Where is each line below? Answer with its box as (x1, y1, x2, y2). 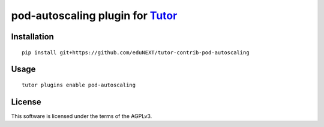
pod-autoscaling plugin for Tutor (11, 9, 178, 22)
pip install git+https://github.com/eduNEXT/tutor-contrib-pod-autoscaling (22, 49, 250, 56)
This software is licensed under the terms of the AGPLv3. (11, 112, 152, 119)
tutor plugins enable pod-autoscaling (22, 81, 136, 88)
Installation (11, 32, 54, 42)
